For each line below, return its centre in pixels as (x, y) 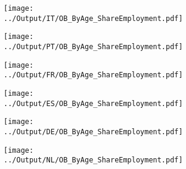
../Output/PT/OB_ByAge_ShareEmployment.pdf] (93, 46)
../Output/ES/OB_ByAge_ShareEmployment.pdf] (93, 103)
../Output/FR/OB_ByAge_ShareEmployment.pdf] (93, 75)
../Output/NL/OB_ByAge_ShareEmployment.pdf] (93, 160)
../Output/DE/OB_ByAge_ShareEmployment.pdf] (93, 132)
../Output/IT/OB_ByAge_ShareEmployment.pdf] (93, 18)
